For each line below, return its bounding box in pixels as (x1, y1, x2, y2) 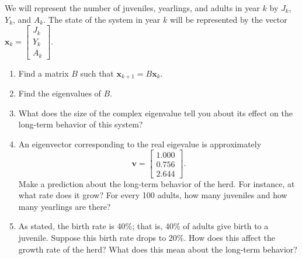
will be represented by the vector (169, 13, 287, 25)
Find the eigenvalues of (18, 87, 101, 99)
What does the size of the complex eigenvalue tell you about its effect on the (18, 106, 293, 119)
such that (80, 67, 114, 79)
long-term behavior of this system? (18, 118, 143, 130)
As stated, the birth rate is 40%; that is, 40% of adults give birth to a (18, 220, 269, 232)
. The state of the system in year (43, 13, 161, 25)
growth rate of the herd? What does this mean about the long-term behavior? (18, 243, 297, 255)
